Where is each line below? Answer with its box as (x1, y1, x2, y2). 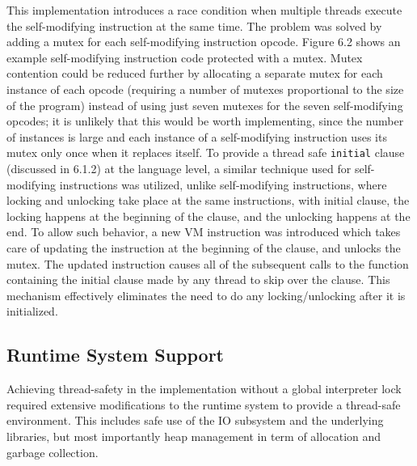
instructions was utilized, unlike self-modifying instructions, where (59, 176, 387, 193)
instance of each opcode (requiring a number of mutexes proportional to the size (6, 80, 404, 97)
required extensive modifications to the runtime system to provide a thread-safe (6, 396, 401, 413)
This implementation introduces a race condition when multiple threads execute (6, 2, 402, 18)
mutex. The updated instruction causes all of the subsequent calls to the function (6, 255, 409, 272)
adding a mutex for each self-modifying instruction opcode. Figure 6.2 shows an (6, 33, 401, 50)
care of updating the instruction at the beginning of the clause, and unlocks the (6, 239, 401, 256)
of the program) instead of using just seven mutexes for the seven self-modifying (6, 96, 403, 113)
